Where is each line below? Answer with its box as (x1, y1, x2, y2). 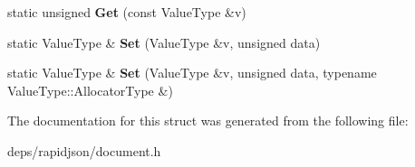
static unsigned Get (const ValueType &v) (7, 3, 246, 21)
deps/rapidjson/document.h (7, 141, 161, 160)
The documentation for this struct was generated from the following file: (7, 111, 409, 130)
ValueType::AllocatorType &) (7, 80, 173, 99)
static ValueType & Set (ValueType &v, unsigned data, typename (7, 63, 377, 82)
